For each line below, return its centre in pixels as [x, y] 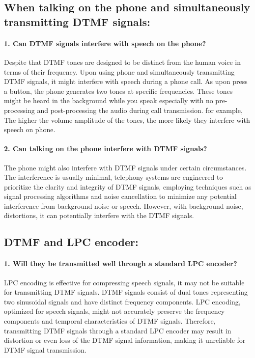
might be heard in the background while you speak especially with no [109, 100]
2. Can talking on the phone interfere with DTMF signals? [106, 149]
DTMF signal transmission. [45, 349]
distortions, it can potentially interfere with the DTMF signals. [99, 215]
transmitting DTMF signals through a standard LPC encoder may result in [118, 330]
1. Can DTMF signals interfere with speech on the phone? [105, 43]
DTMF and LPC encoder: [71, 242]
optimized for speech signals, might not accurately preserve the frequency [114, 311]
